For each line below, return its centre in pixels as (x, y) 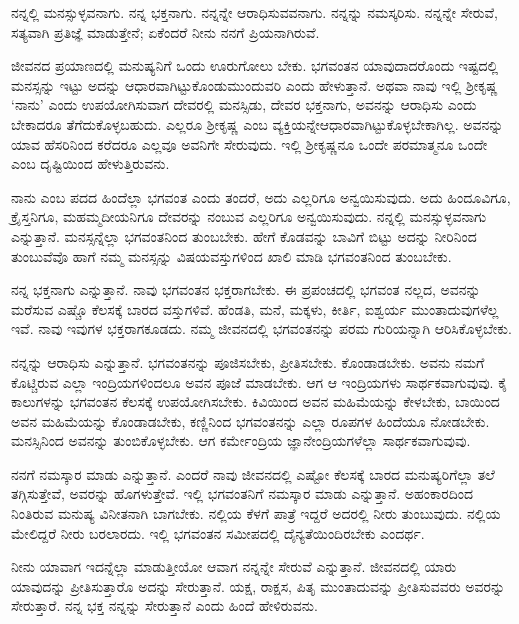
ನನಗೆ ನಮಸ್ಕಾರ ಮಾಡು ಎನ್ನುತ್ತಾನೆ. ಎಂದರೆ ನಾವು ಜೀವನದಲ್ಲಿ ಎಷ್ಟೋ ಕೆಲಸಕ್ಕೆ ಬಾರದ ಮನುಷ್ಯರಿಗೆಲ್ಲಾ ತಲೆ (253, 473)
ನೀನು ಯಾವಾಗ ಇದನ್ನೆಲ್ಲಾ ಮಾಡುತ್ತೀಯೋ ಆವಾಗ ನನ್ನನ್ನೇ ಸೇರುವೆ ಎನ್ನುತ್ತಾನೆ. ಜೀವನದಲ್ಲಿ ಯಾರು (234, 566)
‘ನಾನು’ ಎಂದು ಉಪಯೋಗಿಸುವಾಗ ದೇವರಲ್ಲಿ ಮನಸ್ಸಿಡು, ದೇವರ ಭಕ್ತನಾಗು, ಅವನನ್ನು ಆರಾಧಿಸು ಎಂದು (244, 104)
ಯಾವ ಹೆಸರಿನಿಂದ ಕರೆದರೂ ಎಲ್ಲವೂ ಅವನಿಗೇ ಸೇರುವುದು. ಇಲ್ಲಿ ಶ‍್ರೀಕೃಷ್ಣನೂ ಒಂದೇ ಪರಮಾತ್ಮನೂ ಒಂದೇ (249, 143)
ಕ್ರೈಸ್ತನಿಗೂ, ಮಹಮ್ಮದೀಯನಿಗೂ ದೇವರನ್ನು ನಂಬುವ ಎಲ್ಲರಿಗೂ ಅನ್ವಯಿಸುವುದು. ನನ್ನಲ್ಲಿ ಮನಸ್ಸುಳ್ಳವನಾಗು (249, 216)
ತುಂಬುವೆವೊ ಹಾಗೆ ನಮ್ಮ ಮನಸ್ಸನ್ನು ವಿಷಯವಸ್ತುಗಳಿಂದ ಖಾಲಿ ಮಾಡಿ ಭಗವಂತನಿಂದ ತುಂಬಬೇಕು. (231, 255)
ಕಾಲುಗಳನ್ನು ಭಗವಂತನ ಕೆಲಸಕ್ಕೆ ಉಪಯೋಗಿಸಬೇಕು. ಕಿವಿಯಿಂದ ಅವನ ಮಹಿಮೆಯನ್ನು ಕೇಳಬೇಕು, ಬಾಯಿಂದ (255, 401)
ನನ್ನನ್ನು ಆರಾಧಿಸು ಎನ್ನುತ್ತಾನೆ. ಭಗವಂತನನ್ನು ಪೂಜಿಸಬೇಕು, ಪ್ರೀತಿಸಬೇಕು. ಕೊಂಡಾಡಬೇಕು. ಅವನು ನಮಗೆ (248, 361)
